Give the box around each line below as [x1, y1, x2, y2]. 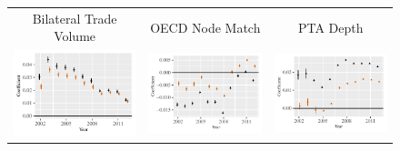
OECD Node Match [150, 17, 261, 36]
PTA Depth [297, 17, 364, 36]
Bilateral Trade [32, 8, 117, 27]
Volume [54, 26, 96, 45]
